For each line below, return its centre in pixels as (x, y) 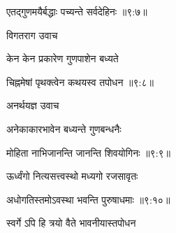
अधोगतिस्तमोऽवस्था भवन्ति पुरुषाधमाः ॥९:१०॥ (88, 199)
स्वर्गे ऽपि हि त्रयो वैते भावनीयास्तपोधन (71, 223)
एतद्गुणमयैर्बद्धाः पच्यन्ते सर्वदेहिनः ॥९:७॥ (77, 11)
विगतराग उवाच (32, 35)
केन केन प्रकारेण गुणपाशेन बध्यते (63, 58)
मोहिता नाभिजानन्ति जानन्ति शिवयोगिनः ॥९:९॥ (89, 152)
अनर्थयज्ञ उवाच (33, 105)
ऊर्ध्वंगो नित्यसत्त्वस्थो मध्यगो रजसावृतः (72, 176)
